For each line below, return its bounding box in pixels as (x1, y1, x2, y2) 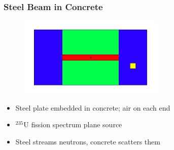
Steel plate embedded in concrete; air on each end (15, 102, 170, 113)
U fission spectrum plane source (23, 119, 122, 130)
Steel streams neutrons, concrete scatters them (15, 136, 160, 146)
